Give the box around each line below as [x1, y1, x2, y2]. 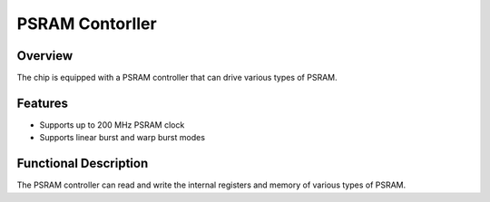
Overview [16, 48, 73, 63]
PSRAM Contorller [16, 14, 158, 34]
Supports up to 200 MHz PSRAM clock [39, 119, 185, 130]
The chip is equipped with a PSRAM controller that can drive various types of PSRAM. [16, 72, 338, 83]
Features [16, 95, 68, 111]
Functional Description [16, 156, 149, 171]
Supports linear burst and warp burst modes [39, 132, 206, 143]
